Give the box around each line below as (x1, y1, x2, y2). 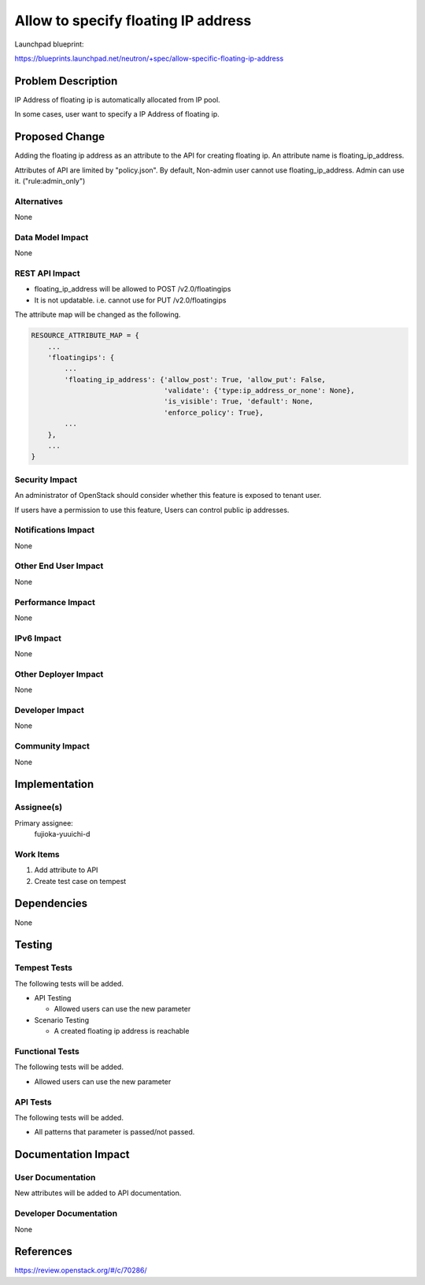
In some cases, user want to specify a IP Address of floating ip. (14, 110, 220, 119)
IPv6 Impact (14, 633, 62, 644)
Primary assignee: (14, 818, 74, 827)
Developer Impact (14, 705, 84, 715)
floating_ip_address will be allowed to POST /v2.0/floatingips (34, 284, 231, 294)
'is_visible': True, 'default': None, (164, 397, 314, 406)
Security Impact (14, 474, 78, 485)
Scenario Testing (34, 1015, 90, 1024)
